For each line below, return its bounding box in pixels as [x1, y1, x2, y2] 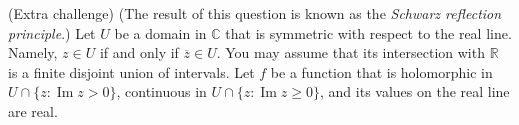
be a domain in [114, 22, 207, 43]
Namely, [8, 42, 58, 63]
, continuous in [116, 81, 207, 102]
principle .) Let [8, 22, 96, 43]
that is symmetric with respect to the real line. [225, 22, 512, 43]
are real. [8, 100, 58, 121]
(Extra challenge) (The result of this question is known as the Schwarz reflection [8, 3, 502, 23]
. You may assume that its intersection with [216, 42, 485, 63]
